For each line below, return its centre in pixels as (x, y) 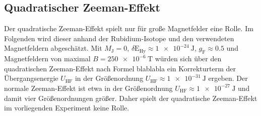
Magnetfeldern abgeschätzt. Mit (53, 48)
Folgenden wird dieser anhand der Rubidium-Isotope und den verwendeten (119, 38)
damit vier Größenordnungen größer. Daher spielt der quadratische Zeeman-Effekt (131, 98)
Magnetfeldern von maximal (47, 59)
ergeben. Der (228, 78)
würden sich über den (188, 59)
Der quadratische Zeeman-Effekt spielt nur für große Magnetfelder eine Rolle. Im (129, 28)
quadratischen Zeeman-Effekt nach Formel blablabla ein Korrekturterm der (120, 68)
